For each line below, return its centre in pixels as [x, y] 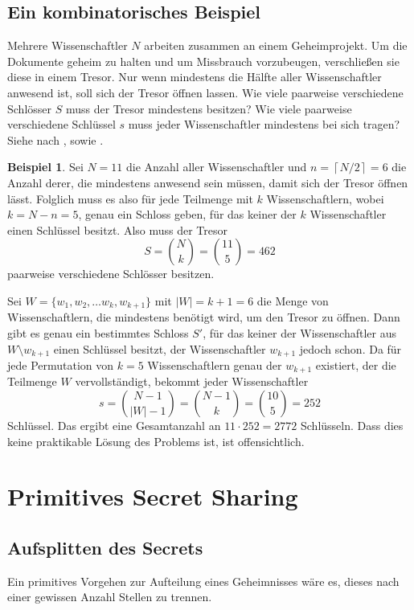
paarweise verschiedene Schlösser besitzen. [111, 274]
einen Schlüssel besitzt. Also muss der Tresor [118, 229]
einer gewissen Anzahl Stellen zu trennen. [110, 597]
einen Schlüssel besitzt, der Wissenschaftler [160, 348]
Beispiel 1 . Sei [45, 167]
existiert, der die [356, 365]
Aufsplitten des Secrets [105, 548]
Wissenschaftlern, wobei [325, 198]
